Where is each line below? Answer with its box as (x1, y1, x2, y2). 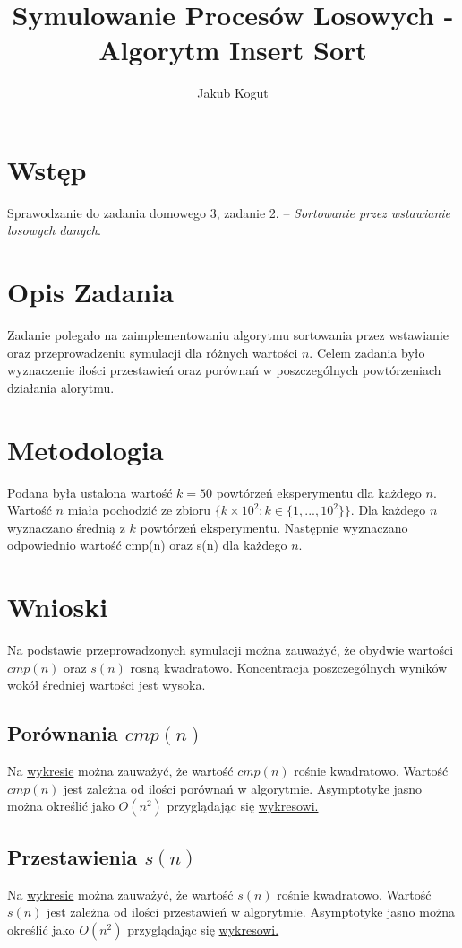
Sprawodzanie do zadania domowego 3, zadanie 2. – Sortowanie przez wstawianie (7, 203, 451, 222)
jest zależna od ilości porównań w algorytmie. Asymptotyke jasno (63, 778, 423, 797)
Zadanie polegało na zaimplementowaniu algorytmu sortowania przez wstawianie (7, 326, 449, 344)
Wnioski (7, 588, 108, 625)
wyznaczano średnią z (7, 517, 125, 536)
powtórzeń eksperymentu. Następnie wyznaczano (140, 517, 408, 536)
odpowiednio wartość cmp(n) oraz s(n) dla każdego (7, 535, 287, 554)
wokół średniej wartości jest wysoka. (7, 675, 206, 694)
